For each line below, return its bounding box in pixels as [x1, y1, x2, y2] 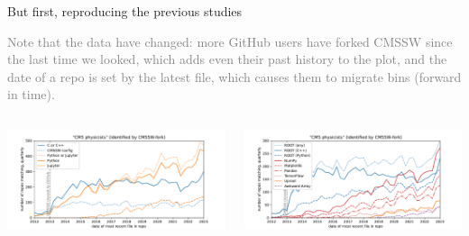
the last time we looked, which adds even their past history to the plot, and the [7, 50, 447, 68]
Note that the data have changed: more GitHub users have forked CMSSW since [7, 32, 453, 50]
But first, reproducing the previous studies [7, 2, 243, 20]
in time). [7, 85, 55, 104]
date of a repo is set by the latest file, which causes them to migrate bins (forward [7, 67, 462, 86]
